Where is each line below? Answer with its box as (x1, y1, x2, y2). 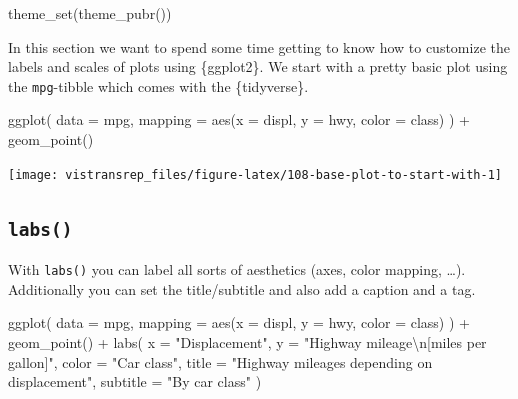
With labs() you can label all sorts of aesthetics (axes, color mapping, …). (8, 259, 466, 280)
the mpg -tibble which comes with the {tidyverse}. (8, 75, 309, 96)
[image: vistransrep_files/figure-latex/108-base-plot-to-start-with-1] (8, 167, 502, 182)
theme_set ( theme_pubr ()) (8, 3, 172, 23)
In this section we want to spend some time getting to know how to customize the (8, 36, 510, 57)
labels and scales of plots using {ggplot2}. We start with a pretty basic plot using (8, 56, 508, 77)
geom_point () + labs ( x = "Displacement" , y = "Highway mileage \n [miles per (8, 331, 487, 352)
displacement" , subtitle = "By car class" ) (8, 371, 262, 392)
